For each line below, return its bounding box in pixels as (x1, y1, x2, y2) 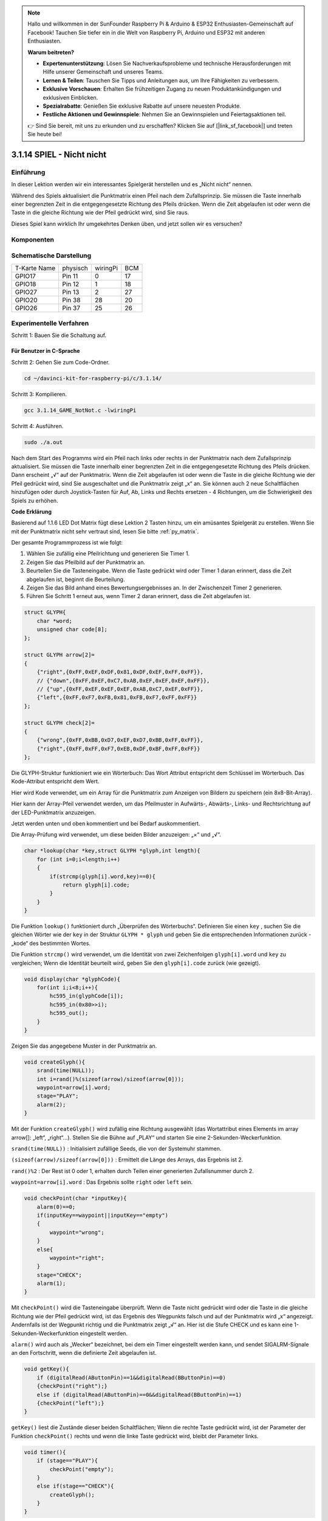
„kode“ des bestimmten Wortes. (11, 939, 91, 947)
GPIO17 (15, 271, 36, 280)
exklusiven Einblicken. (43, 94, 98, 101)
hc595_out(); (49, 1010, 89, 1017)
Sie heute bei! (27, 131, 62, 138)
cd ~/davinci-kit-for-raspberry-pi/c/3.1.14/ (24, 375, 162, 381)
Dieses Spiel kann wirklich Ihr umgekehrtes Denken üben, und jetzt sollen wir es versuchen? (11, 220, 242, 228)
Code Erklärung (11, 508, 52, 515)
